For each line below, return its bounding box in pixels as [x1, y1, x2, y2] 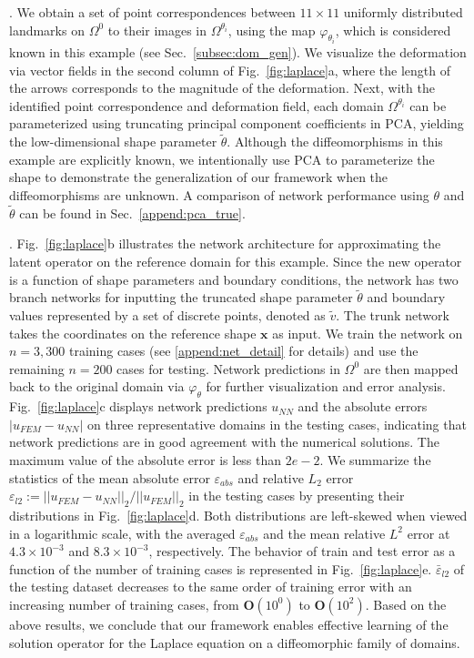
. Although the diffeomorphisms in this [227, 132, 443, 151]
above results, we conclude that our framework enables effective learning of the [9, 614, 449, 633]
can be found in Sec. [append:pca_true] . [19, 203, 246, 222]
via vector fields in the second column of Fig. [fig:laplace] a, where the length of [9, 60, 451, 79]
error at [407, 523, 450, 542]
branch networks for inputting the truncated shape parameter [9, 288, 353, 307]
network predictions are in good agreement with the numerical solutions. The [9, 432, 439, 451]
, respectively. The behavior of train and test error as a [148, 542, 456, 561]
